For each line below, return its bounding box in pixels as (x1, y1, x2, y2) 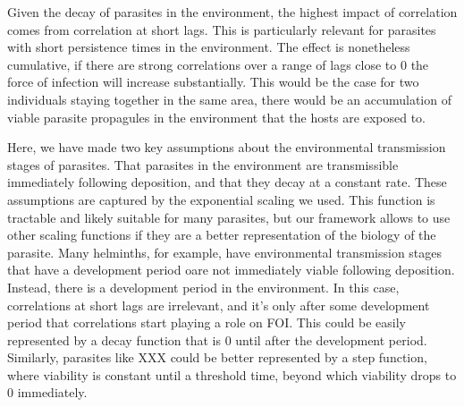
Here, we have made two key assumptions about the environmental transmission (7, 138, 446, 157)
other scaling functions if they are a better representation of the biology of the (7, 225, 436, 244)
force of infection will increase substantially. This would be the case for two (7, 72, 419, 91)
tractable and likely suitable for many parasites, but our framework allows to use (7, 208, 451, 226)
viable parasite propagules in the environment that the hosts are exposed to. (7, 107, 426, 126)
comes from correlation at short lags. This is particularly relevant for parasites (7, 20, 436, 38)
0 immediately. (7, 383, 88, 402)
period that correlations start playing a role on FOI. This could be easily (7, 313, 406, 332)
